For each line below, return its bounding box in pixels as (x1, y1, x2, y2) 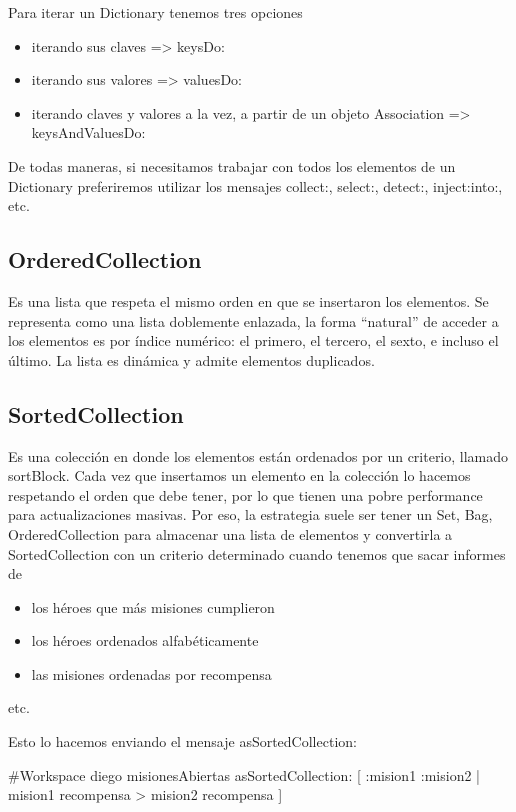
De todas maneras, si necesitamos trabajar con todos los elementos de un (8, 155, 456, 176)
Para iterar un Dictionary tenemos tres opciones (8, 2, 303, 22)
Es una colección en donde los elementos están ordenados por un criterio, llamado (8, 445, 509, 466)
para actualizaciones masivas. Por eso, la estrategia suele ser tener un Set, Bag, (8, 504, 493, 525)
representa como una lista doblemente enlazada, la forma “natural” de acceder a (8, 310, 499, 331)
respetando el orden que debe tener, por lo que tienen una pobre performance (8, 484, 483, 505)
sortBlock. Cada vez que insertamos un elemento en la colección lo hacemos (8, 465, 471, 486)
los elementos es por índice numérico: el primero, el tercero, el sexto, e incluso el (8, 330, 499, 351)
